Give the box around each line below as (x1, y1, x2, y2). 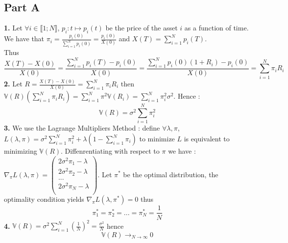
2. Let (4, 79, 23, 88)
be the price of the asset (105, 23, 178, 33)
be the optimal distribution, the (123, 169, 218, 179)
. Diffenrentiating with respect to (61, 146, 160, 156)
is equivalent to (184, 134, 230, 144)
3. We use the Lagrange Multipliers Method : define (4, 123, 160, 133)
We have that (4, 33, 45, 44)
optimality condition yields (4, 194, 84, 204)
